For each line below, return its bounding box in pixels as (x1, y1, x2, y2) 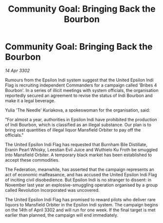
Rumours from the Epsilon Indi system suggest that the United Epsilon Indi (5, 77, 154, 83)
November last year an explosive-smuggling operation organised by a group (5, 182, 158, 188)
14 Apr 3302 (5, 67, 30, 74)
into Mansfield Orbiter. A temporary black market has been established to (5, 152, 152, 158)
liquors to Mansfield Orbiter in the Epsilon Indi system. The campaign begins (5, 202, 158, 207)
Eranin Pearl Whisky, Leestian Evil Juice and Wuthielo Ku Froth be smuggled (5, 147, 158, 152)
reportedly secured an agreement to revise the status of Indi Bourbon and (5, 93, 153, 98)
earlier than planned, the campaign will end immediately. (5, 212, 118, 218)
